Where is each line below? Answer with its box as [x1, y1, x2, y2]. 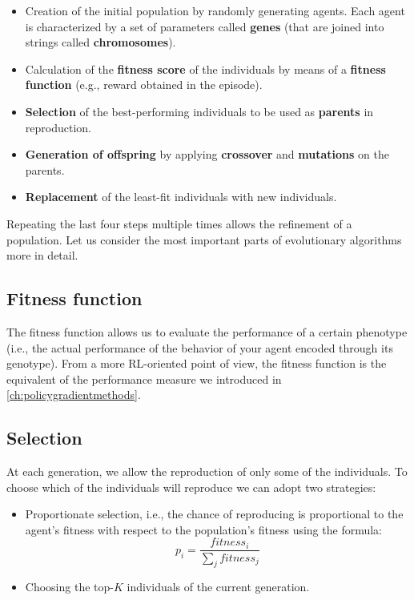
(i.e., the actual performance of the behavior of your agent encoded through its [6, 339, 393, 356]
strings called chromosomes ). [25, 34, 176, 50]
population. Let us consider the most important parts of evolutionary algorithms [6, 231, 402, 248]
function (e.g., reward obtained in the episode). [25, 76, 263, 93]
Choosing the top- [25, 578, 114, 595]
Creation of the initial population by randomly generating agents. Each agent [25, 2, 405, 18]
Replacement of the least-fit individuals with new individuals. [25, 188, 337, 205]
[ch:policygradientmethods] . [6, 386, 141, 403]
